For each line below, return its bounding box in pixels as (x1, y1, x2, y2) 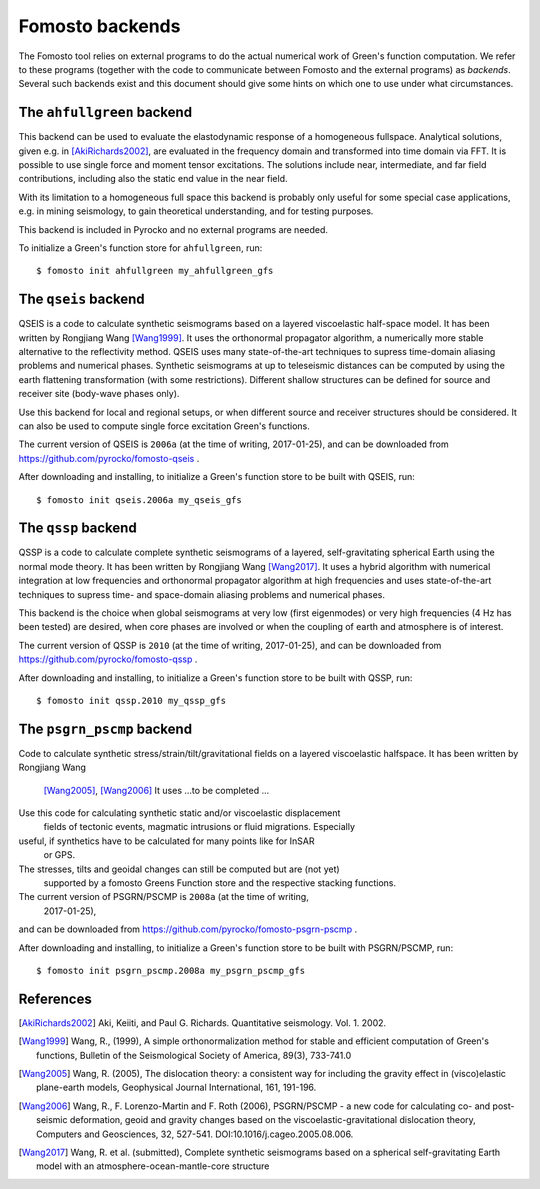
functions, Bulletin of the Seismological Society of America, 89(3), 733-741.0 (36, 1049, 352, 1061)
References (18, 990, 92, 1007)
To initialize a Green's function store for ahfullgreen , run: (18, 241, 263, 254)
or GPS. (43, 849, 76, 861)
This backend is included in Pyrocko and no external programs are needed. (18, 223, 329, 235)
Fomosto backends (18, 15, 181, 37)
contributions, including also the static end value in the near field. (18, 173, 289, 185)
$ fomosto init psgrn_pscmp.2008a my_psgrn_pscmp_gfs (36, 965, 305, 976)
